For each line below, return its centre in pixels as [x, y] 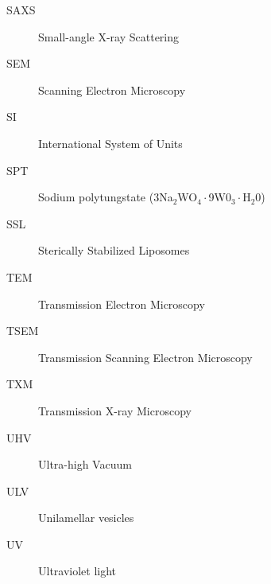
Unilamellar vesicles [86, 518]
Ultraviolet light [77, 571]
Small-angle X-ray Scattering [109, 36]
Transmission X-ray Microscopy [115, 410]
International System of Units [110, 143]
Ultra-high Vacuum [85, 464]
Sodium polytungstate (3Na [106, 197]
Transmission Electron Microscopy [122, 304]
